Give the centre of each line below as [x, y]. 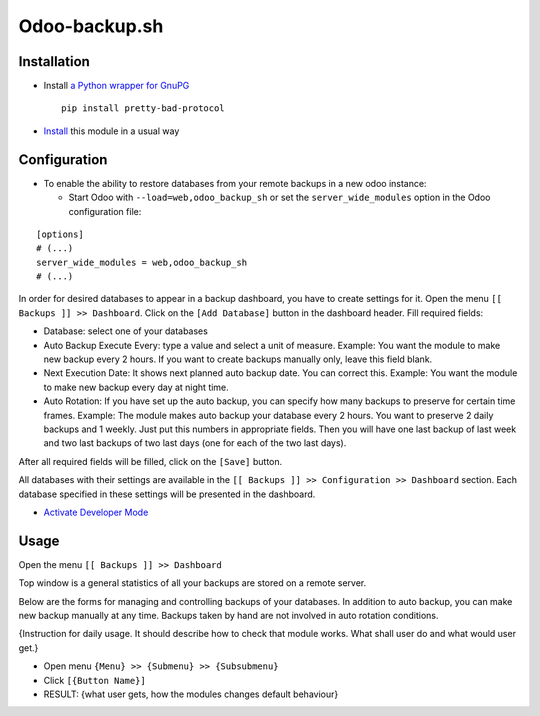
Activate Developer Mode [96, 512]
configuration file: [105, 211]
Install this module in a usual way [111, 131]
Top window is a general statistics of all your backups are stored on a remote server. [192, 583]
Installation [54, 61]
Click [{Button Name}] [95, 680]
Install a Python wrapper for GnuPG [116, 86]
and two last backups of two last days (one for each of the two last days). [195, 443]
